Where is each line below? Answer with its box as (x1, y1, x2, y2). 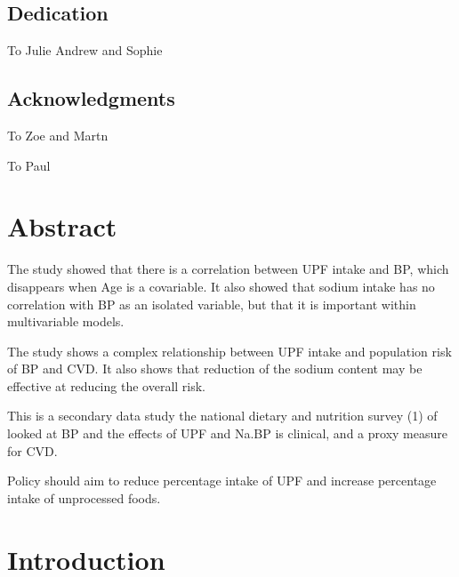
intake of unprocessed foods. (7, 488, 161, 507)
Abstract (7, 208, 117, 244)
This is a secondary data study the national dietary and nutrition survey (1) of (7, 406, 438, 425)
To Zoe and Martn (7, 126, 109, 144)
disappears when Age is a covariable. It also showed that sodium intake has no (7, 276, 435, 295)
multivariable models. (7, 312, 125, 331)
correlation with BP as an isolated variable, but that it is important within (7, 294, 416, 313)
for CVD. (7, 441, 58, 460)
